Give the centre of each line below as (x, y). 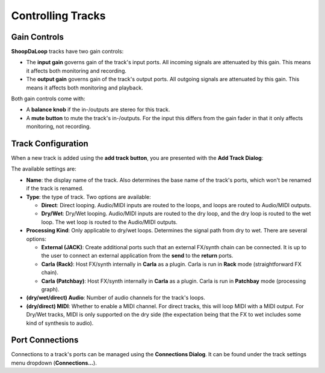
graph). (50, 289)
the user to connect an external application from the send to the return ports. (137, 256)
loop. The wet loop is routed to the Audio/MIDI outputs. (109, 222)
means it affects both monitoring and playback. (85, 88)
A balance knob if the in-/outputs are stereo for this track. (98, 110)
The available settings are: (44, 169)
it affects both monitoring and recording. (76, 71)
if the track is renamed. (55, 189)
